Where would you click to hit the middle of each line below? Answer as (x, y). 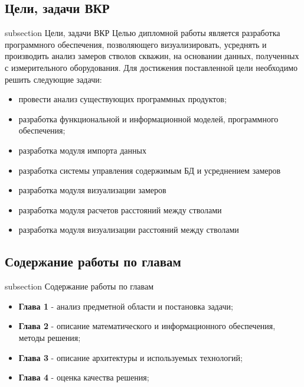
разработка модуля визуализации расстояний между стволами (129, 230)
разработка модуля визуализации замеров (92, 190)
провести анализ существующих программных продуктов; (122, 99)
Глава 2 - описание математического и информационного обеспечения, (147, 326)
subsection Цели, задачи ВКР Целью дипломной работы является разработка (143, 33)
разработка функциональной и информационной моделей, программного (148, 118)
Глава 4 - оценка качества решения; (84, 377)
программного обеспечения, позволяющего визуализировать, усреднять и (136, 44)
